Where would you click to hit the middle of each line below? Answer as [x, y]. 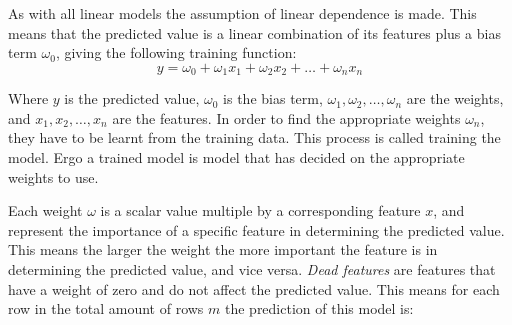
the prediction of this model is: [319, 308]
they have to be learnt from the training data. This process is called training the [254, 137]
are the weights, [455, 98]
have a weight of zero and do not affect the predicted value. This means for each [254, 288]
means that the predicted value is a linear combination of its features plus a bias [254, 32]
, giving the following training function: [176, 52]
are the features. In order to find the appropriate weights [286, 117]
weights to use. [53, 176]
